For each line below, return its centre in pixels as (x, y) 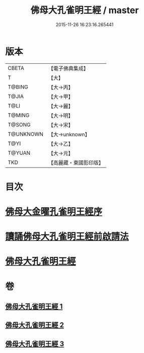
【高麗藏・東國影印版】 (76, 162)
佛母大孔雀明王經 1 (34, 306)
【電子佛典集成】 (68, 68)
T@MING (19, 115)
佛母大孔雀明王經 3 (35, 344)
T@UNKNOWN (26, 134)
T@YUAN (19, 153)
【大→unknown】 (69, 134)
